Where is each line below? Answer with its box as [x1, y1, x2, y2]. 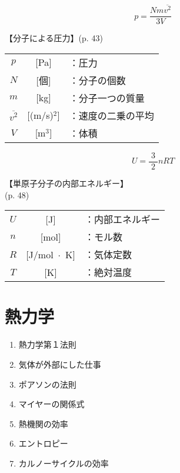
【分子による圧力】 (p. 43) [5, 32, 103, 44]
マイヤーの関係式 [18, 398, 85, 410]
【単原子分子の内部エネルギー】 [5, 177, 128, 189]
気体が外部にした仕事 [18, 358, 101, 370]
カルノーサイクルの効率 [18, 457, 109, 469]
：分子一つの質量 [69, 91, 145, 105]
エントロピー [18, 437, 68, 449]
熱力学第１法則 [18, 338, 76, 351]
